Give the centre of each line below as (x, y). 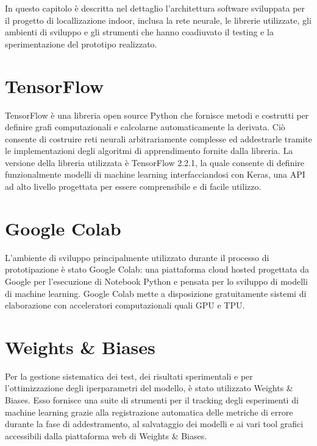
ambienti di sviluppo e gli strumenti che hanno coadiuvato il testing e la (139, 32)
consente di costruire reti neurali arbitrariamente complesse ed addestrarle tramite (158, 138)
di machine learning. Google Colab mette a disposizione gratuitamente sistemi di (156, 293)
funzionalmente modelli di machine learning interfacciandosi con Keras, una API (155, 174)
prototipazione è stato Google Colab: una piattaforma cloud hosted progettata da (157, 269)
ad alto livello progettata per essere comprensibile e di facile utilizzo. (133, 186)
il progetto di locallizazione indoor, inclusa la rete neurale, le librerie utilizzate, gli (158, 20)
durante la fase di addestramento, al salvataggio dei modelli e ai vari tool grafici (154, 424)
